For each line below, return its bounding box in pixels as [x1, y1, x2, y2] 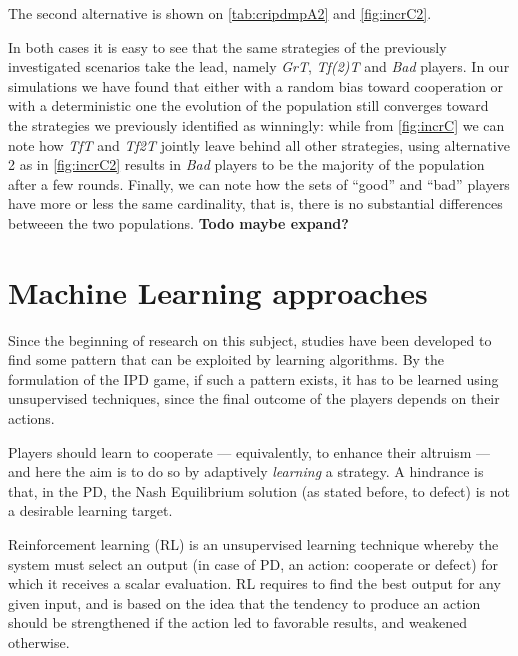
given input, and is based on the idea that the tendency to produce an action [8, 592, 481, 613]
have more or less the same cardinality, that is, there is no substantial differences [8, 193, 503, 214]
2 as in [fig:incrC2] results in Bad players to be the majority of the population [8, 154, 485, 175]
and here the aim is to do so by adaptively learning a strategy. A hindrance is [8, 461, 484, 482]
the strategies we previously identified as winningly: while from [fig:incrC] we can [8, 114, 505, 135]
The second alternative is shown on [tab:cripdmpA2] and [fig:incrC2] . [8, 3, 432, 23]
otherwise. [8, 631, 70, 652]
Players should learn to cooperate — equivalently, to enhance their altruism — [8, 441, 491, 462]
